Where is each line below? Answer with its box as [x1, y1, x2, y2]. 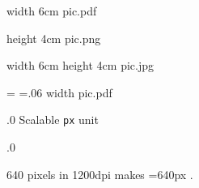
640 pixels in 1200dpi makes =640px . [6, 165, 193, 182]
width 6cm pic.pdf [6, 2, 97, 19]
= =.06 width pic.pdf [6, 83, 112, 100]
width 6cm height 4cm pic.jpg [6, 57, 155, 74]
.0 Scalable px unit [6, 111, 99, 128]
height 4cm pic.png [6, 29, 101, 46]
